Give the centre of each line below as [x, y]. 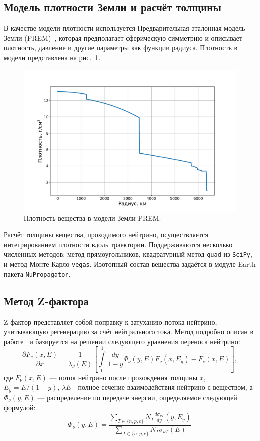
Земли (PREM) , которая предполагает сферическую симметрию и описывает [123, 37]
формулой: [20, 407]
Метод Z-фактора [47, 301]
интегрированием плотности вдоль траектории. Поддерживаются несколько [118, 244]
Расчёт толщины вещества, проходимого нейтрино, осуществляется [106, 235]
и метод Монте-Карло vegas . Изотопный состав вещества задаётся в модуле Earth [130, 264]
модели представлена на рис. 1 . [52, 57]
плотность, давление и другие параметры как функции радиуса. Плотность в [121, 47]
